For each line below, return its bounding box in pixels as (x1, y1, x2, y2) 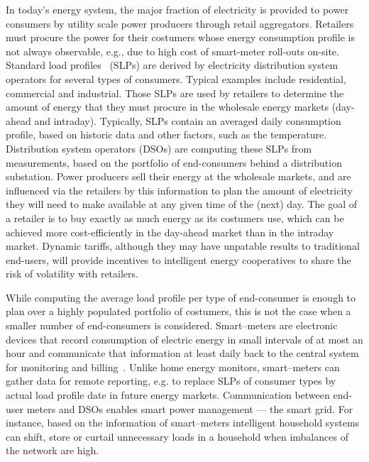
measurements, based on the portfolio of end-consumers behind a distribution (6, 155, 342, 170)
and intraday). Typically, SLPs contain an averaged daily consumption (34, 113, 341, 128)
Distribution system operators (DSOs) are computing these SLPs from (6, 141, 312, 155)
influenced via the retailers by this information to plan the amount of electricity (6, 182, 353, 197)
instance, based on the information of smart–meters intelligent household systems (6, 415, 360, 430)
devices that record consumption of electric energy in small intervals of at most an (6, 331, 363, 346)
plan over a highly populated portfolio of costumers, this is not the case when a (6, 304, 351, 319)
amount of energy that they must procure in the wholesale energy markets (6, 99, 329, 114)
